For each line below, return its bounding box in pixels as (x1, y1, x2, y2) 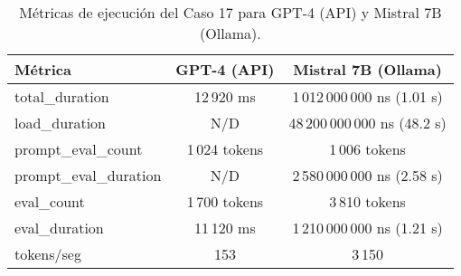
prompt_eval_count (14, 138, 143, 159)
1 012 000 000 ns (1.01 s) (292, 86, 443, 107)
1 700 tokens (186, 191, 264, 212)
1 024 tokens (186, 138, 264, 159)
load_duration (14, 112, 106, 133)
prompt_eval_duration (14, 165, 162, 186)
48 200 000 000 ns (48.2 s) (288, 112, 447, 133)
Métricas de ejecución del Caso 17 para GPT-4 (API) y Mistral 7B (19, 2, 442, 23)
